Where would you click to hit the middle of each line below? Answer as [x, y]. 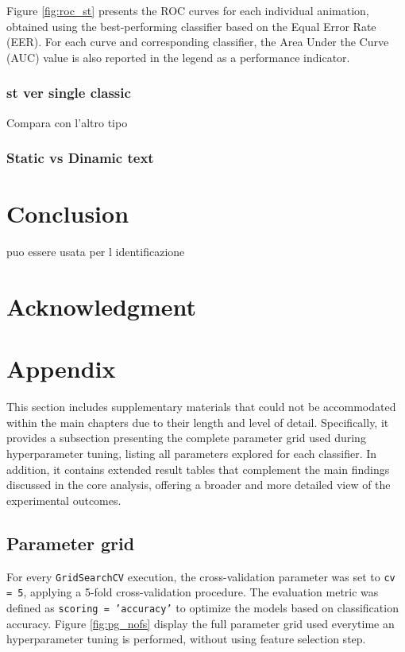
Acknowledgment [101, 306]
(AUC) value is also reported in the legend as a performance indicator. [178, 57]
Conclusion [68, 213]
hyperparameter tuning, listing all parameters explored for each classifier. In [192, 454]
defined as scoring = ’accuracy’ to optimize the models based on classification [202, 607]
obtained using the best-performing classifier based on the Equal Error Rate [191, 26]
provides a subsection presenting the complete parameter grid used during [186, 438]
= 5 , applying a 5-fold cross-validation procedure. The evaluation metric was [193, 592]
